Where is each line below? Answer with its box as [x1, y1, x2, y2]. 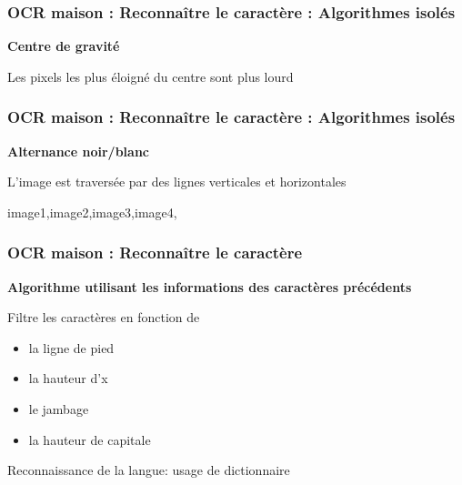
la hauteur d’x [28, 369, 108, 388]
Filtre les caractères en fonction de [7, 308, 200, 327]
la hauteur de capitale [28, 429, 151, 449]
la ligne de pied [28, 338, 115, 357]
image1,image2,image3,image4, [7, 202, 177, 221]
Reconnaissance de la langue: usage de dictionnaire [7, 460, 290, 480]
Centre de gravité [7, 36, 120, 56]
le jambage [28, 399, 89, 418]
